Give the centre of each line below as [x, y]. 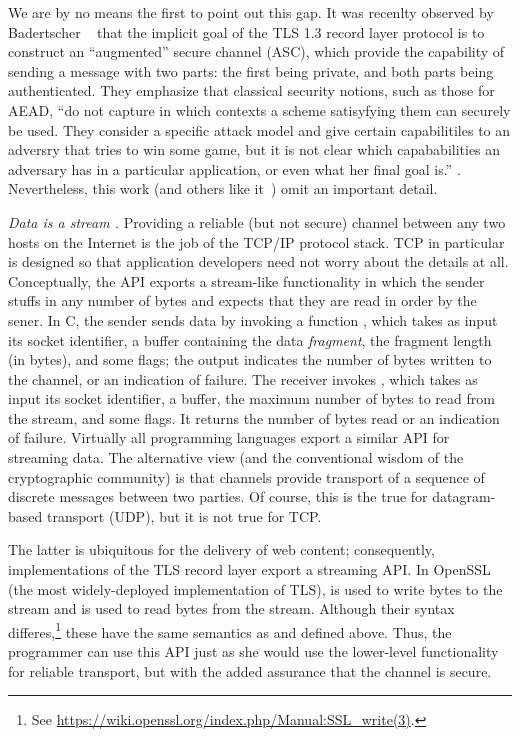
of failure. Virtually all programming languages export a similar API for [229, 437]
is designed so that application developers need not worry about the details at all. [258, 261]
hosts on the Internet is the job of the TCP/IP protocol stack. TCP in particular [256, 241]
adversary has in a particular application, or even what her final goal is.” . [234, 168]
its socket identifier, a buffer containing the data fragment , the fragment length [250, 339]
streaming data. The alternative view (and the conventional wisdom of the [236, 457]
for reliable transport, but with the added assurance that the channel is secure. [250, 670]
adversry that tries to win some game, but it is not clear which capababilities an [254, 149]
